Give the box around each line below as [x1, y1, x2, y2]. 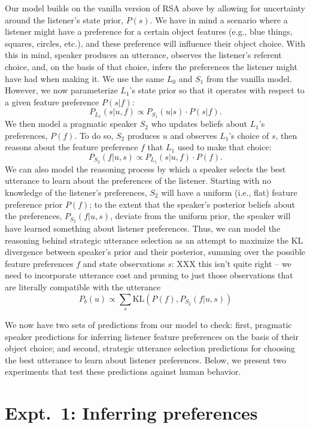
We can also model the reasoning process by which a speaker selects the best [5, 162, 286, 175]
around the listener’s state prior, [5, 13, 123, 26]
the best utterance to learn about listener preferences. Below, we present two [5, 353, 287, 366]
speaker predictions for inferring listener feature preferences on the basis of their [5, 330, 299, 342]
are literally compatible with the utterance [5, 281, 161, 293]
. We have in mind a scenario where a [150, 13, 288, 26]
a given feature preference [5, 95, 99, 108]
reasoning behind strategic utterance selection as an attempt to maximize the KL [5, 233, 303, 246]
